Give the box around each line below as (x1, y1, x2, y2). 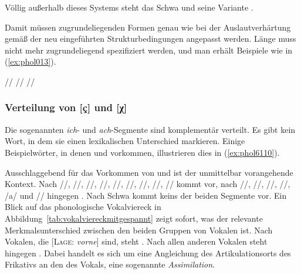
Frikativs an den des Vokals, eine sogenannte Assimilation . (5, 258, 215, 270)
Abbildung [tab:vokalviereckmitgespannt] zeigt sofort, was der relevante (5, 212, 263, 224)
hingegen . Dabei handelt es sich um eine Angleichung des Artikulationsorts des (5, 246, 291, 259)
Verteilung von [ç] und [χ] (5, 100, 127, 115)
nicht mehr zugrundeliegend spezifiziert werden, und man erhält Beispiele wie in (5, 44, 293, 56)
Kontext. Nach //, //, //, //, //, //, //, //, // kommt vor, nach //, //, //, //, (5, 178, 290, 190)
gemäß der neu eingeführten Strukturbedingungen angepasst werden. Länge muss (5, 32, 296, 45)
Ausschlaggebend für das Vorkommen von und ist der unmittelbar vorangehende (5, 166, 293, 178)
